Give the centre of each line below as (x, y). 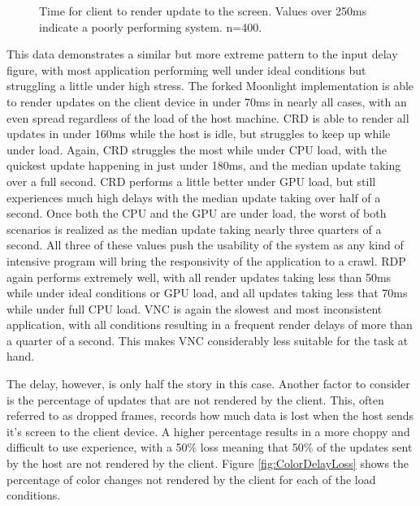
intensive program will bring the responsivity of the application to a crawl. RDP (206, 260)
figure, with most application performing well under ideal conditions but (186, 69)
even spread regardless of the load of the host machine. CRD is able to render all (208, 117)
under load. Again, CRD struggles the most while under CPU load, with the (197, 149)
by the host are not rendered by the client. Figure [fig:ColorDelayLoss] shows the (208, 463)
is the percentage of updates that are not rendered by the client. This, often (195, 399)
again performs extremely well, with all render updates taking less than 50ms (199, 277)
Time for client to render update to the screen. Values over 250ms (203, 11)
